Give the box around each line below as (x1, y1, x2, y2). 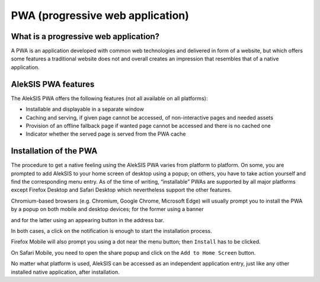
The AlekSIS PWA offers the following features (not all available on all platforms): (11, 95, 208, 102)
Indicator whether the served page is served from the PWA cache (25, 130, 186, 137)
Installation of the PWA (11, 146, 98, 156)
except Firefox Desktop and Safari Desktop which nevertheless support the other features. (11, 187, 232, 194)
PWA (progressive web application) (11, 9, 190, 22)
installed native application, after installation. (11, 268, 120, 275)
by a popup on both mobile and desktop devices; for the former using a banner (11, 206, 204, 213)
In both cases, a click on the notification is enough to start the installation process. (11, 227, 213, 234)
